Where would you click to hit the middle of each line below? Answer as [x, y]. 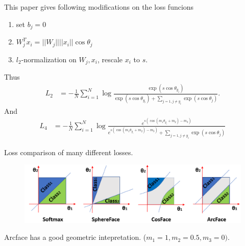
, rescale [110, 59]
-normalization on [49, 59]
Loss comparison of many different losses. [69, 152]
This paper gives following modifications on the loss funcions [99, 7]
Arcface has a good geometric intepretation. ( [75, 237]
